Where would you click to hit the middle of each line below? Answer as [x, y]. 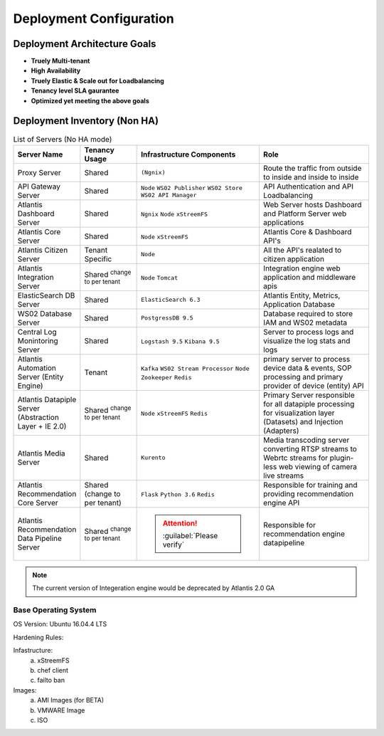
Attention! [180, 523]
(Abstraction [38, 417]
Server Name [40, 154]
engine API [282, 503]
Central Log [37, 332]
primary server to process [307, 359]
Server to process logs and [309, 332]
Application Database [299, 304]
